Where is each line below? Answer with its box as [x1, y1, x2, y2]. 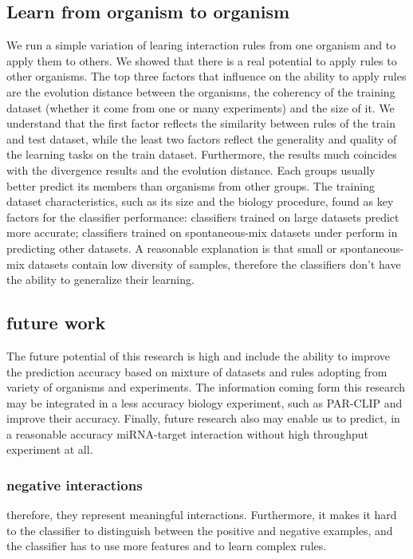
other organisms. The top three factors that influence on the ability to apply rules [6, 68, 407, 85]
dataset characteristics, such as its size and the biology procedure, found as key [6, 193, 394, 210]
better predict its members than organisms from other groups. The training [6, 177, 375, 194]
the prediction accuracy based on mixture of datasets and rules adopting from [6, 363, 387, 380]
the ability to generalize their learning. [6, 271, 195, 288]
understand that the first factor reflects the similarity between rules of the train [6, 115, 395, 132]
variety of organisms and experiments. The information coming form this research [6, 379, 405, 396]
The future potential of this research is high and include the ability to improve [6, 347, 391, 364]
